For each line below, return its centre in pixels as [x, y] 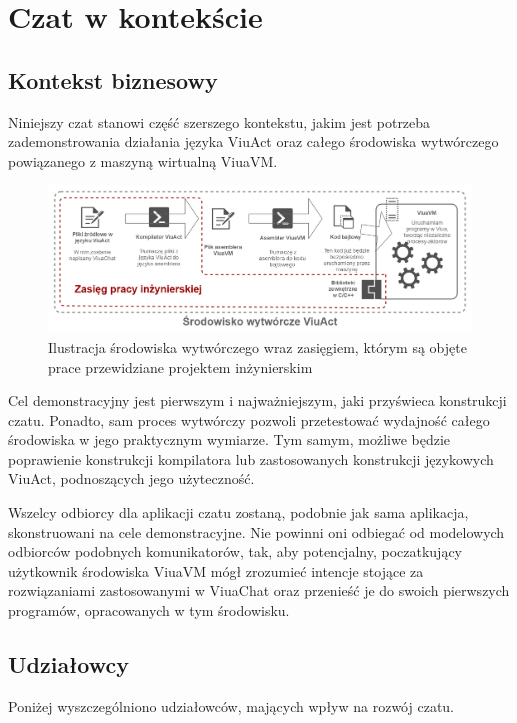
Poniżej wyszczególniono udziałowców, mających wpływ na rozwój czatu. [231, 705]
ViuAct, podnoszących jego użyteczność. [131, 478]
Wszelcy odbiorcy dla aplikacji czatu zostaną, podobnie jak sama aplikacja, [238, 512]
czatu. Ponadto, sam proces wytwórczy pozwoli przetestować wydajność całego [249, 419]
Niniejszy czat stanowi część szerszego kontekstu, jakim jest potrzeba [219, 121]
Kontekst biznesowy [113, 79]
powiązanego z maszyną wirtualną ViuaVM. [143, 160]
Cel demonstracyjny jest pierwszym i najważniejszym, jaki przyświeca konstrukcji [257, 400]
